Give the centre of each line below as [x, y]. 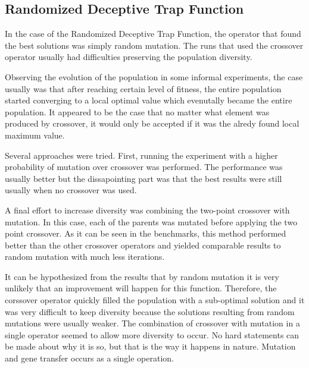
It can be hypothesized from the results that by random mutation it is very [142, 276]
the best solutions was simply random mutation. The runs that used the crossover [154, 45]
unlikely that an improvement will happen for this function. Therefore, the [141, 288]
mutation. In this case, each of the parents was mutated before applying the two [151, 221]
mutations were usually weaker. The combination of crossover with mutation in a [152, 323]
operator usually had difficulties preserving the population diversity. [129, 57]
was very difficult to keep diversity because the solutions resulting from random [150, 311]
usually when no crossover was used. [71, 190]
